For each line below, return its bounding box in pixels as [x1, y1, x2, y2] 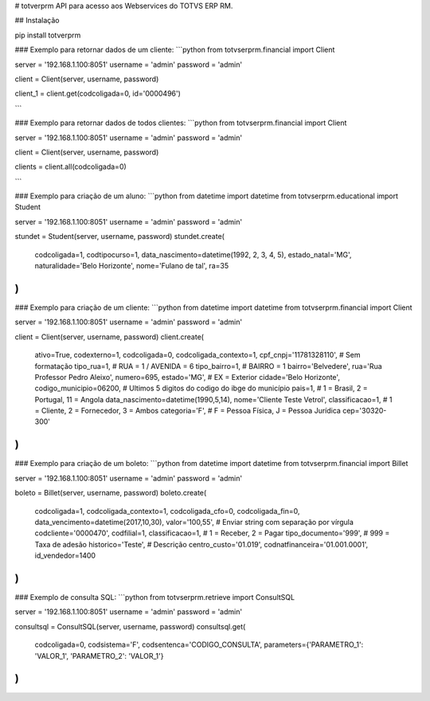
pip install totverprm [14, 30, 81, 40]
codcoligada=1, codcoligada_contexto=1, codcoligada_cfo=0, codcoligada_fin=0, [34, 506, 300, 515]
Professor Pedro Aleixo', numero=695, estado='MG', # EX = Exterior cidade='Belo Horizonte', [34, 372, 340, 382]
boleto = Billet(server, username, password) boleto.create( [14, 488, 207, 498]
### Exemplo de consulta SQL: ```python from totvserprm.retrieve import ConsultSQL [14, 593, 295, 601]
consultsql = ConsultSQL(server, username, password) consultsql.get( [14, 621, 246, 631]
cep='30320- [342, 406, 387, 416]
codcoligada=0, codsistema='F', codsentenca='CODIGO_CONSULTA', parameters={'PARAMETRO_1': [34, 640, 364, 649]
